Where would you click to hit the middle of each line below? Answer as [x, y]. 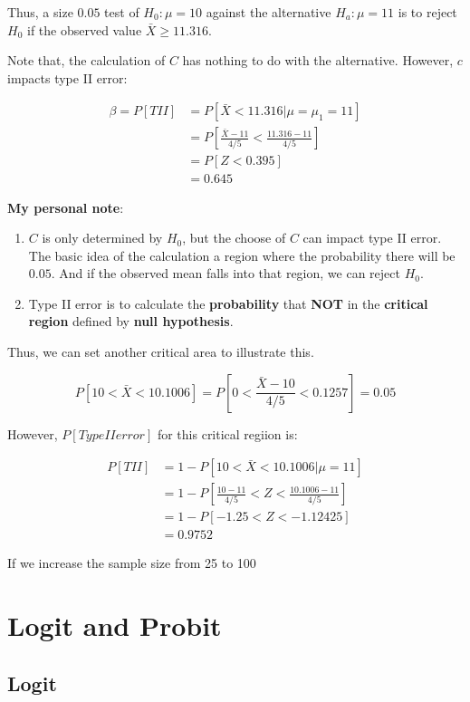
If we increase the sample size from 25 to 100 [132, 563]
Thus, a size [40, 12]
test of [122, 12]
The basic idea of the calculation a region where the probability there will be [242, 255]
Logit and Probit [115, 625]
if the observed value [84, 29]
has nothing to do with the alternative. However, [318, 60]
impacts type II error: [67, 77]
